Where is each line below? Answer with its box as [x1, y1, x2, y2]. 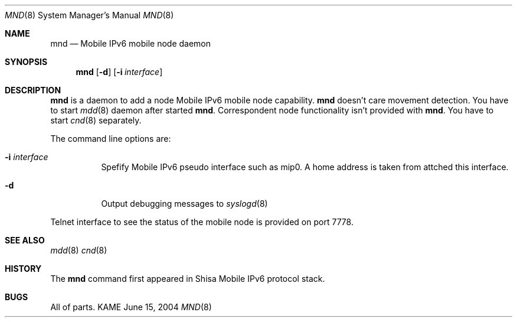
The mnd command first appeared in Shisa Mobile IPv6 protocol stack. [50, 274, 325, 284]
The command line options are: [50, 134, 171, 144]
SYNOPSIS [5, 57, 48, 67]
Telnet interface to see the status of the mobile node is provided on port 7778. [50, 217, 354, 227]
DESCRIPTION [5, 85, 61, 95]
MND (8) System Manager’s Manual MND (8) [5, 10, 174, 20]
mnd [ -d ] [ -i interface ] [76, 67, 163, 77]
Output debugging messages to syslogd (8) [101, 199, 268, 209]
